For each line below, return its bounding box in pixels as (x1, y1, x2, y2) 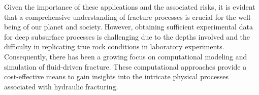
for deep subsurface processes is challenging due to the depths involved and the (4, 31, 250, 42)
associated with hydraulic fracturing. (4, 81, 118, 91)
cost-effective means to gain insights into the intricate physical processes (4, 71, 229, 82)
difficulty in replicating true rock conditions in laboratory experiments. (4, 41, 224, 52)
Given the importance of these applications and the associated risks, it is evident (4, 2, 255, 12)
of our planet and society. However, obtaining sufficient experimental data (23, 21, 253, 32)
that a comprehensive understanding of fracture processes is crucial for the (4, 11, 236, 22)
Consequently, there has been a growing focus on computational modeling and (4, 51, 247, 61)
